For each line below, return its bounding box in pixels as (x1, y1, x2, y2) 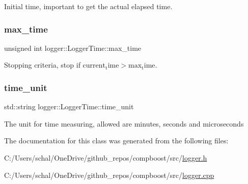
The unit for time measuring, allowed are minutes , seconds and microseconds (4, 118, 244, 129)
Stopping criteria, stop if (4, 59, 80, 70)
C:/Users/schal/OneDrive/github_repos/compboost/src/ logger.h (4, 152, 207, 163)
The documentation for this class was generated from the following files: (4, 135, 229, 146)
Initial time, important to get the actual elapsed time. (4, 1, 173, 11)
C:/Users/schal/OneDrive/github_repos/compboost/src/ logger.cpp (4, 169, 214, 180)
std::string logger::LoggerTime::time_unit (4, 101, 134, 112)
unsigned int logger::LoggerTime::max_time (4, 42, 142, 53)
